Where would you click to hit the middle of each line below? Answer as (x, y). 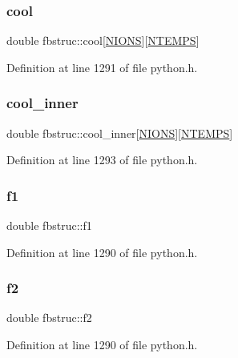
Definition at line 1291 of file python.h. (102, 67)
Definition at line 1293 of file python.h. (102, 160)
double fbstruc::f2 (49, 318)
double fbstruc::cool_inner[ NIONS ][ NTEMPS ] (120, 133)
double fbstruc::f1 (49, 225)
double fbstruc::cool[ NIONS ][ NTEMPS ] (103, 40)
